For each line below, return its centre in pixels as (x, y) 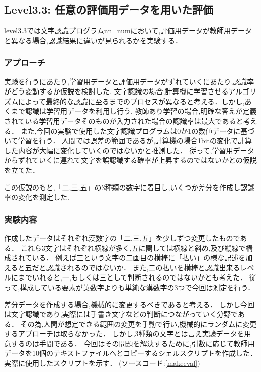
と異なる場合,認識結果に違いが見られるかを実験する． (93, 40)
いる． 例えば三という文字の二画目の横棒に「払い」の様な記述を (139, 258)
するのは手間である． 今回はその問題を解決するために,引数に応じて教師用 (133, 343)
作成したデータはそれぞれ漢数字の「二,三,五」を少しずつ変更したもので (122, 238)
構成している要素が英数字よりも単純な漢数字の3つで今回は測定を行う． (137, 287)
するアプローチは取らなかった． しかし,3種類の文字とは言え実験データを (124, 334)
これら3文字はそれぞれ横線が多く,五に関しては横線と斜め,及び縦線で (133, 248)
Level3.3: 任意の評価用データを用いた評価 (109, 9)
